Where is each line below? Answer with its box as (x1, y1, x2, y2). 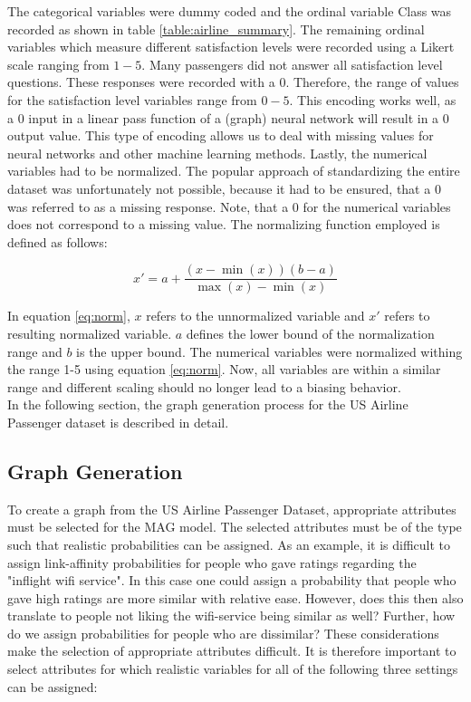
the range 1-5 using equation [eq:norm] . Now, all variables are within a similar (7, 360, 441, 379)
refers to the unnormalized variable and (146, 306, 365, 325)
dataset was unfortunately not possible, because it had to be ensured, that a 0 (7, 178, 441, 197)
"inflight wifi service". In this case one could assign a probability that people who (7, 571, 457, 590)
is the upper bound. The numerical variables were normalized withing (76, 341, 463, 361)
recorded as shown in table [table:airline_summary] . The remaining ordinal (7, 19, 425, 38)
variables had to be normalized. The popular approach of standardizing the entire (7, 161, 460, 180)
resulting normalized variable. (7, 323, 172, 342)
